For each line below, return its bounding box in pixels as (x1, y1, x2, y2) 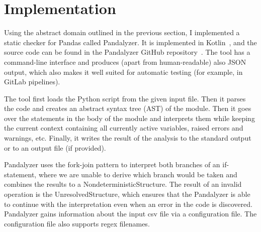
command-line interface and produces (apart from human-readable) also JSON (4, 56, 246, 67)
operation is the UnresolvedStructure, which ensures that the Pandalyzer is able (4, 189, 250, 199)
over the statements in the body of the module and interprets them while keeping (4, 112, 255, 123)
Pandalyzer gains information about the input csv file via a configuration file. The (4, 208, 257, 219)
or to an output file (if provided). (4, 142, 106, 153)
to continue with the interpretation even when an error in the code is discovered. (4, 198, 252, 209)
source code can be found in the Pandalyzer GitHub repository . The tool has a (4, 47, 250, 57)
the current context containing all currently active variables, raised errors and (4, 123, 243, 133)
